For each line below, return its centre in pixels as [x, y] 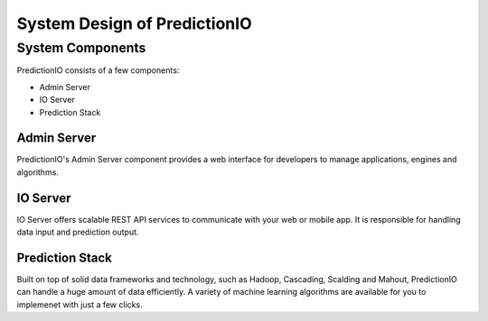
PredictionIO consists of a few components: [98, 70]
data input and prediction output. [78, 232]
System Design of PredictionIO [134, 23]
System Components [81, 48]
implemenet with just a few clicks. [80, 304]
